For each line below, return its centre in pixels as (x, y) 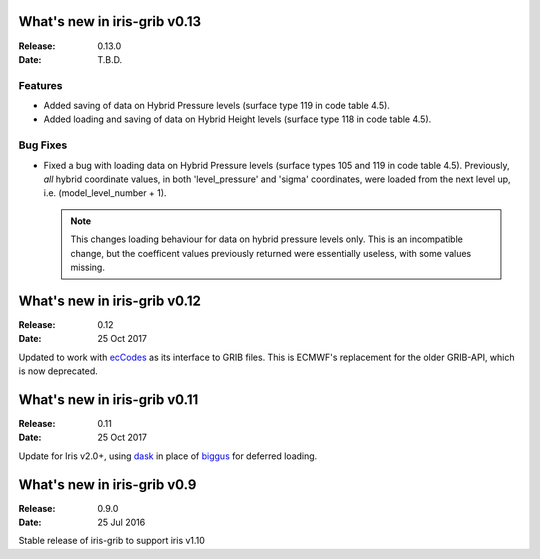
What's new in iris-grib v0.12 (110, 300)
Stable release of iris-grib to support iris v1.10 (111, 541)
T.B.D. (110, 59)
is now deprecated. (58, 371)
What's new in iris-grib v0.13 (110, 21)
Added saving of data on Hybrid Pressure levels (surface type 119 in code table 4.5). (216, 106)
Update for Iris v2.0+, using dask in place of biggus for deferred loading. (168, 456)
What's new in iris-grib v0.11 (108, 399)
